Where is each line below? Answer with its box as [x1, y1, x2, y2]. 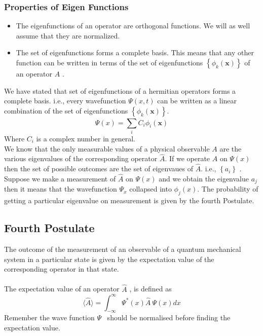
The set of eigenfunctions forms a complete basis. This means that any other [16, 47, 254, 58]
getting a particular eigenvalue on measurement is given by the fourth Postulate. [4, 195, 254, 206]
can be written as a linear [157, 95, 237, 106]
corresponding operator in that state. [4, 264, 119, 274]
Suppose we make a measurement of [4, 173, 116, 183]
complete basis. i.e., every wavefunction [4, 95, 126, 106]
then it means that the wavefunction [4, 183, 117, 194]
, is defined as [129, 283, 172, 294]
